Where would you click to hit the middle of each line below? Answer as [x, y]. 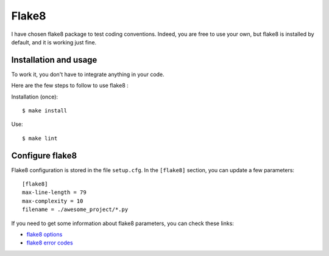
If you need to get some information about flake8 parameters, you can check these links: [123, 223]
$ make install [45, 111]
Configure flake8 [44, 155]
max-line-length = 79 [54, 192]
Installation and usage [54, 60]
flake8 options [44, 235]
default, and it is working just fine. [54, 42]
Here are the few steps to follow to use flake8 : [70, 86]
